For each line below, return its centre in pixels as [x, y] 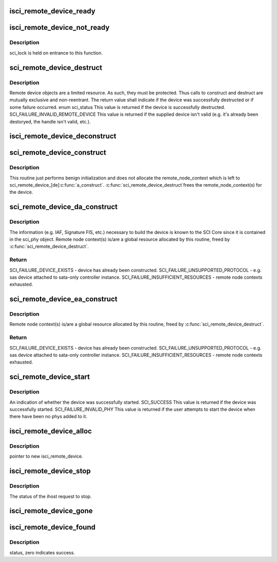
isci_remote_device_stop [50, 471]
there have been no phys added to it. [48, 416]
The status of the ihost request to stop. [51, 496]
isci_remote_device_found [53, 527]
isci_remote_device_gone [51, 511]
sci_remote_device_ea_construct [63, 299]
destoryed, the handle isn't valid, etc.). [50, 121]
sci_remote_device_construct [58, 152]
